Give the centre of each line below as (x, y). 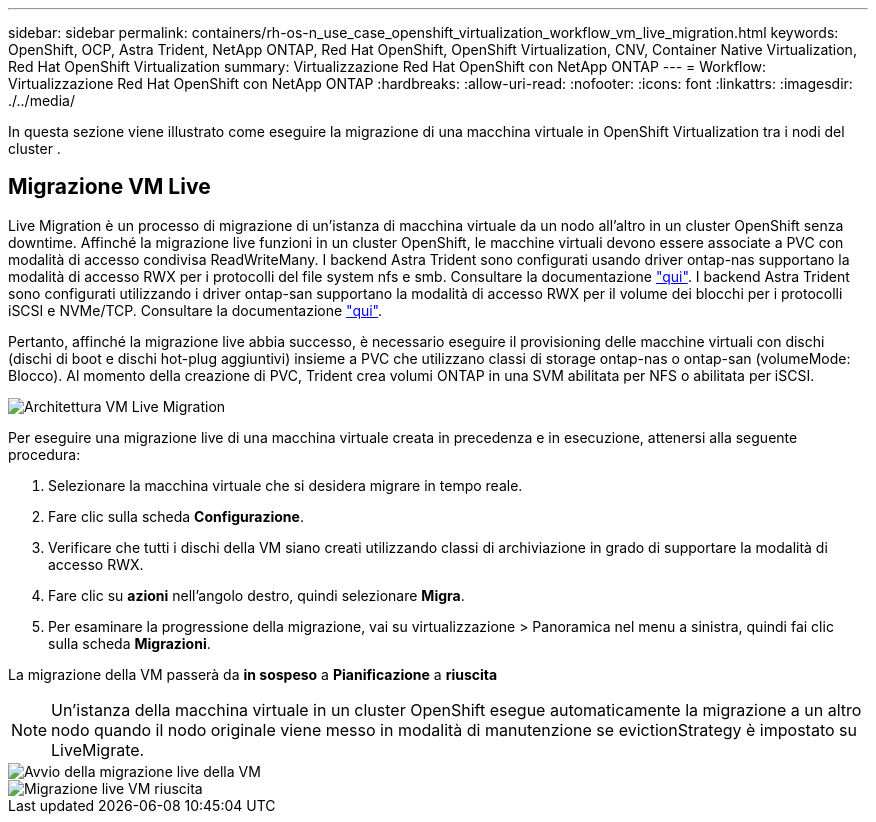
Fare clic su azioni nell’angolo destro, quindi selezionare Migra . (256, 595)
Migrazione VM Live (109, 187)
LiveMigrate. (98, 749)
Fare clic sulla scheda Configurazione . (176, 516)
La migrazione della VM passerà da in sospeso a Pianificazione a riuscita (253, 674)
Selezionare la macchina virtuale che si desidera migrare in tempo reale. (285, 485)
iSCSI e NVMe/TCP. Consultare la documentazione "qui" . (195, 310)
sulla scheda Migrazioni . (129, 643)
